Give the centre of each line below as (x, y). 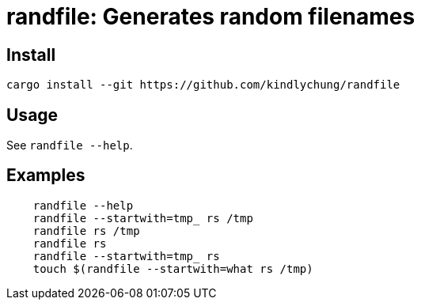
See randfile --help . (70, 145)
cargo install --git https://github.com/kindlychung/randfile (203, 85)
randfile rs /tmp (86, 230)
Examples (46, 176)
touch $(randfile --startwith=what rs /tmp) (173, 268)
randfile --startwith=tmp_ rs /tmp (143, 218)
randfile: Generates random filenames (211, 17)
